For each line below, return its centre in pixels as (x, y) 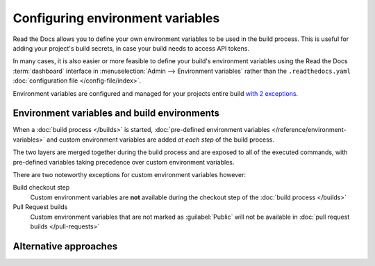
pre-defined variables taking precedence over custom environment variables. (124, 162)
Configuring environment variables (116, 18)
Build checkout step (41, 188)
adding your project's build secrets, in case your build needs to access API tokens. (131, 48)
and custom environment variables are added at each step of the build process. (160, 140)
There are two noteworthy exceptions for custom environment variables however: (130, 174)
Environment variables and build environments (116, 114)
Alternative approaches (65, 246)
